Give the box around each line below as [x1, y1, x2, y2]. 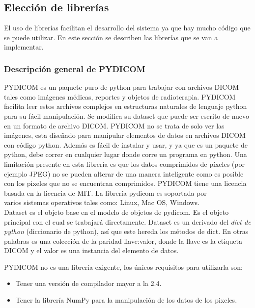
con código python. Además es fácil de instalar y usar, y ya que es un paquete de [4, 139, 248, 150]
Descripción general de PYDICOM [4, 62, 145, 75]
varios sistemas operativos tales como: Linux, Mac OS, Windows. [4, 197, 199, 207]
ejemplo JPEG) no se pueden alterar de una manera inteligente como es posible [4, 168, 244, 179]
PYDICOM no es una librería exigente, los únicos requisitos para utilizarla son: [4, 261, 243, 272]
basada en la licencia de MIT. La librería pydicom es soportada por [4, 187, 207, 198]
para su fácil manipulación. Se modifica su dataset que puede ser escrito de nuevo [4, 110, 250, 121]
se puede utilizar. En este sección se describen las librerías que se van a [4, 32, 218, 42]
